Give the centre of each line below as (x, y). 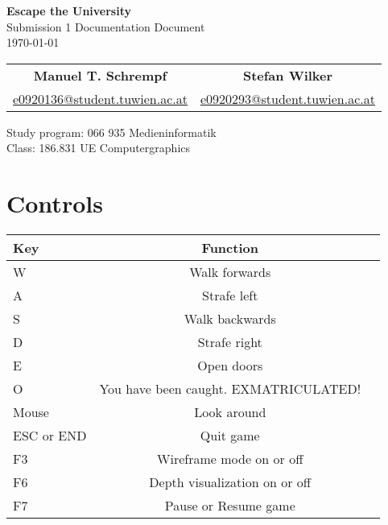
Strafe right (230, 342)
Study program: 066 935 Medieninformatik (111, 132)
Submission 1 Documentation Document (106, 26)
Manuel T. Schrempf (100, 75)
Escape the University (69, 10)
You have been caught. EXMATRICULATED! (230, 389)
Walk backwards (230, 319)
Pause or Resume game (230, 506)
